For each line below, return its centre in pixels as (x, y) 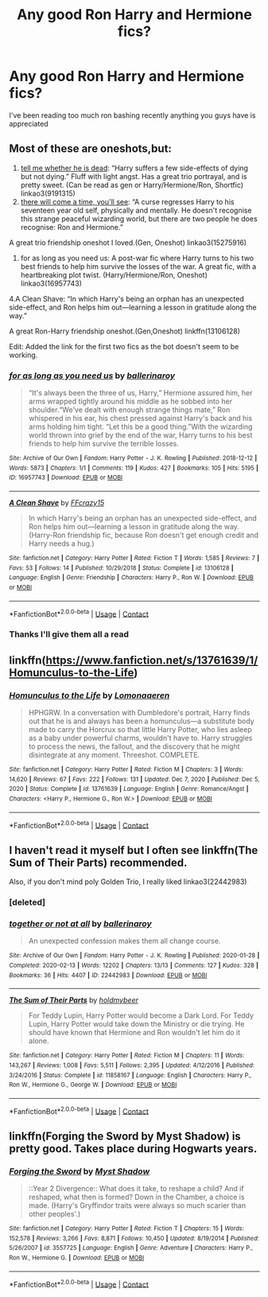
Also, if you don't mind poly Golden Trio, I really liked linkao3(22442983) (128, 882)
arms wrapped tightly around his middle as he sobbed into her (130, 401)
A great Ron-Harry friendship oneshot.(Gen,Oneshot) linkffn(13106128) (125, 331)
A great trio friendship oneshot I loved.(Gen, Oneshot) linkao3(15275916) (128, 242)
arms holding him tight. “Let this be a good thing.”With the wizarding (140, 426)
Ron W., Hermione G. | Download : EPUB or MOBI (77, 1258)
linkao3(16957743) (51, 283)
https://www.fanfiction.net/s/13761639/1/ (152, 660)
